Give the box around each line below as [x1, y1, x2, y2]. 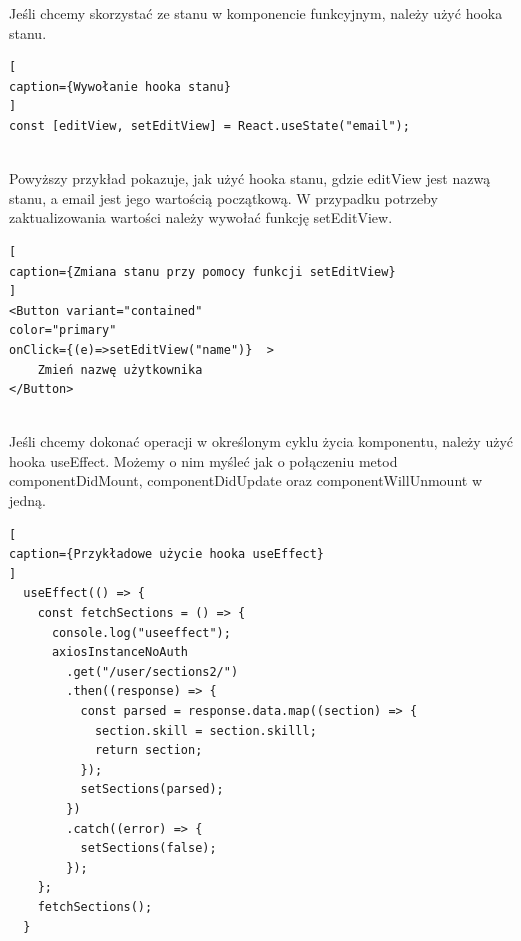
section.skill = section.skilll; [94, 723, 317, 738]
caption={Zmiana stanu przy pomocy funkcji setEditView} [9, 264, 396, 279]
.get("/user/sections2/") [66, 664, 239, 679]
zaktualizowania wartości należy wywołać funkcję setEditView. [9, 207, 393, 228]
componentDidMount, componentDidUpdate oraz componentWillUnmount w [9, 470, 482, 491]
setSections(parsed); [80, 782, 224, 797]
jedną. [9, 490, 46, 511]
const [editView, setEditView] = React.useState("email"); [9, 118, 410, 133]
